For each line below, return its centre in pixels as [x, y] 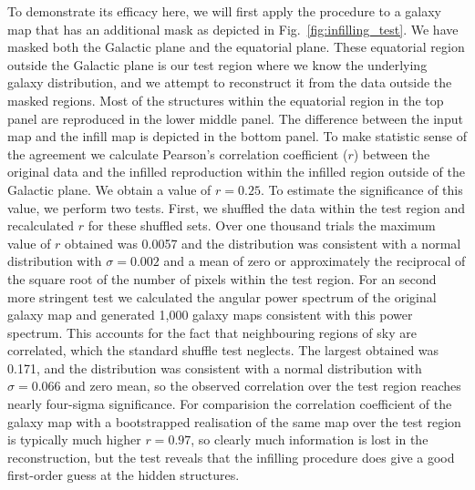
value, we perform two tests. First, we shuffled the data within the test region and [236, 207]
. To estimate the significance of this [361, 189]
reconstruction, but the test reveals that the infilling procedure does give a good [231, 457]
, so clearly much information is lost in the [310, 439]
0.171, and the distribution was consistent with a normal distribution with [215, 367]
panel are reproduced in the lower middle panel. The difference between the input [235, 118]
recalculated [41, 225]
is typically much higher [74, 439]
